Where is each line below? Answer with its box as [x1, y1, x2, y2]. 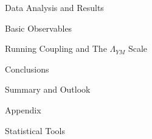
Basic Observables [5, 21, 72, 34]
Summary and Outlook [5, 83, 91, 96]
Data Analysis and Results [5, 1, 104, 13]
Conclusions [5, 62, 49, 75]
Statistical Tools [5, 124, 65, 137]
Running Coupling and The [5, 42, 107, 55]
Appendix [5, 103, 41, 116]
